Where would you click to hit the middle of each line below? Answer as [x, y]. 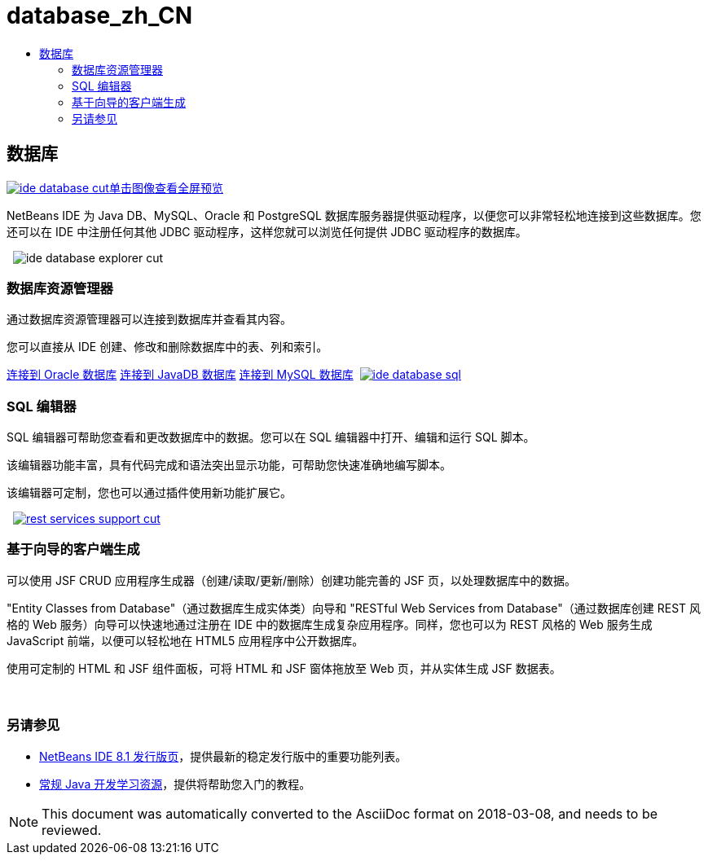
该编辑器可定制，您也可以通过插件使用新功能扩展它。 [149, 493]
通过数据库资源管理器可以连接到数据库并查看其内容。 [149, 319]
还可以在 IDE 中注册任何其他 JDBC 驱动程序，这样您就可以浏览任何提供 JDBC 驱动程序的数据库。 [267, 231]
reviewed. [72, 830]
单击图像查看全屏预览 [166, 187]
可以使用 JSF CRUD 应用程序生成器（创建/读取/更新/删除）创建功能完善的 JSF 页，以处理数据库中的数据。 [292, 580]
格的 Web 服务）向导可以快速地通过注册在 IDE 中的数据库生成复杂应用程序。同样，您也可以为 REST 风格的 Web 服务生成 [330, 624]
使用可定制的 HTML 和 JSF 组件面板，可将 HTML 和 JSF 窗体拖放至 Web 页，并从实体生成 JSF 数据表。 [284, 668]
